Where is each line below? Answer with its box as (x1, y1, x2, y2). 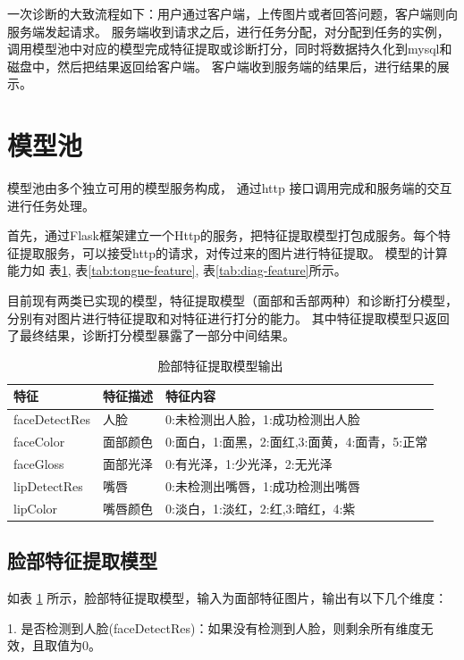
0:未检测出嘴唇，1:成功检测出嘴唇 (165, 476, 360, 495)
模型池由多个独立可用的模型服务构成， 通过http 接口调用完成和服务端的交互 (7, 179, 452, 197)
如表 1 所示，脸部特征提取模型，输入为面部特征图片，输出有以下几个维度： (7, 588, 448, 606)
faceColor (13, 432, 65, 451)
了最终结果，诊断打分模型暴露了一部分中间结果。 (7, 326, 295, 345)
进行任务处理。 (7, 196, 95, 214)
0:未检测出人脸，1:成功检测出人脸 (165, 410, 360, 429)
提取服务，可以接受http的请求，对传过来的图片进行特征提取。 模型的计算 (19, 243, 448, 262)
